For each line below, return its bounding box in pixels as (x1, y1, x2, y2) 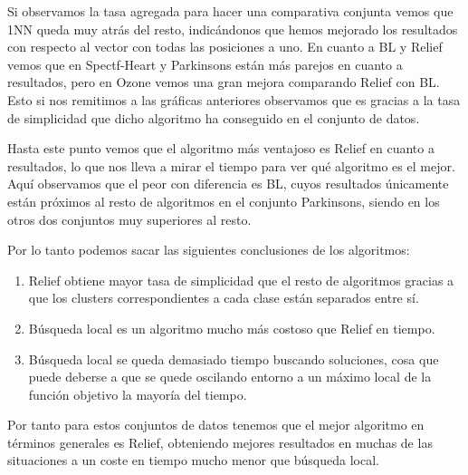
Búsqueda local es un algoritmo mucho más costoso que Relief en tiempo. (28, 318, 435, 337)
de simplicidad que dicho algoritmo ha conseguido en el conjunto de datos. (7, 108, 420, 127)
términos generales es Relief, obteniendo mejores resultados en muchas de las (7, 432, 433, 451)
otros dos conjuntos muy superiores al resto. (7, 209, 252, 228)
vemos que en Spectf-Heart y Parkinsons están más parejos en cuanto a (7, 54, 403, 73)
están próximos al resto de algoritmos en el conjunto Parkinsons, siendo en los (7, 191, 440, 210)
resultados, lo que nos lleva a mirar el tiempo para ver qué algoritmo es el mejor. (7, 156, 455, 175)
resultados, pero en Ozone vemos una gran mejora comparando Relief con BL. (7, 73, 440, 92)
